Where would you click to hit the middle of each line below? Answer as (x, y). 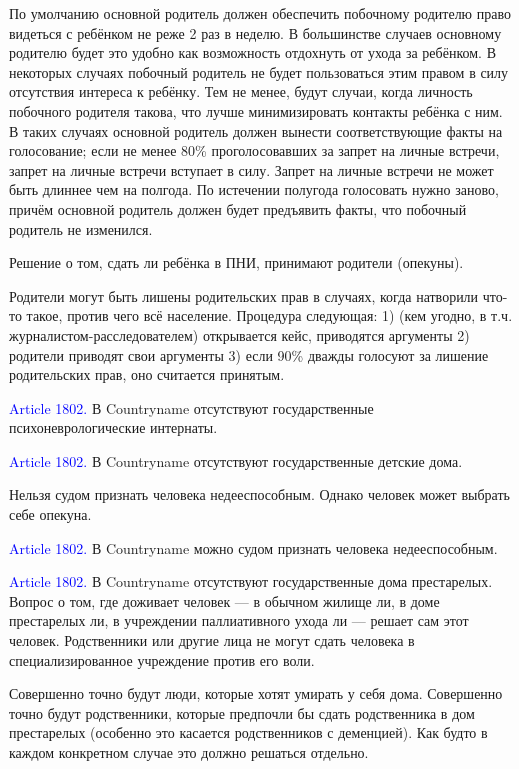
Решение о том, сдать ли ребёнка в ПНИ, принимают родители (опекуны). (236, 262)
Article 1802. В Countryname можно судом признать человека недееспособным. (253, 547)
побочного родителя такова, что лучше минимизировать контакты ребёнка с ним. (256, 110)
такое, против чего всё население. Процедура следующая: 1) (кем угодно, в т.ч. (269, 315)
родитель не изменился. (81, 228)
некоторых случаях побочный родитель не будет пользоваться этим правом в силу (259, 71)
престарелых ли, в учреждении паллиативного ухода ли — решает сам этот (239, 620)
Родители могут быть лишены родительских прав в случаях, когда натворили (244, 295)
